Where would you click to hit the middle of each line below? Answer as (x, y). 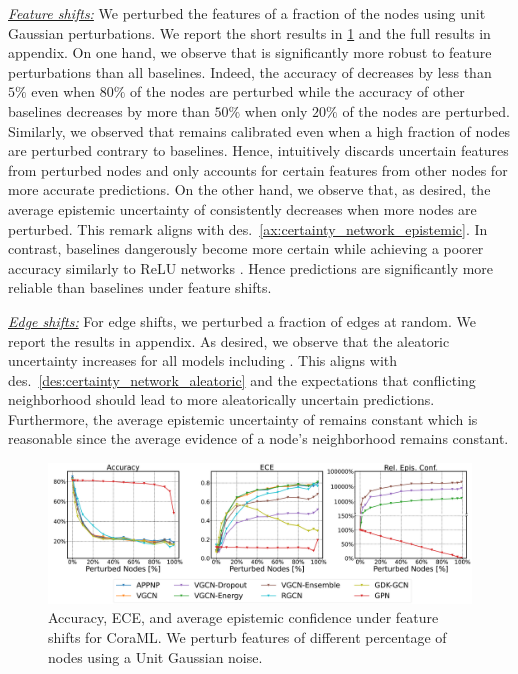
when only (276, 110)
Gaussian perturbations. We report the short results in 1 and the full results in (249, 32)
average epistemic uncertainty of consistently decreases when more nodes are (242, 208)
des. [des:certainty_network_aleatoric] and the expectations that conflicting (242, 379)
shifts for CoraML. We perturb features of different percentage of (247, 637)
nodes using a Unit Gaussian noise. (155, 656)
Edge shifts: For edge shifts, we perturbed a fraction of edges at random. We (242, 320)
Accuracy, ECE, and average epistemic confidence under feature (243, 617)
